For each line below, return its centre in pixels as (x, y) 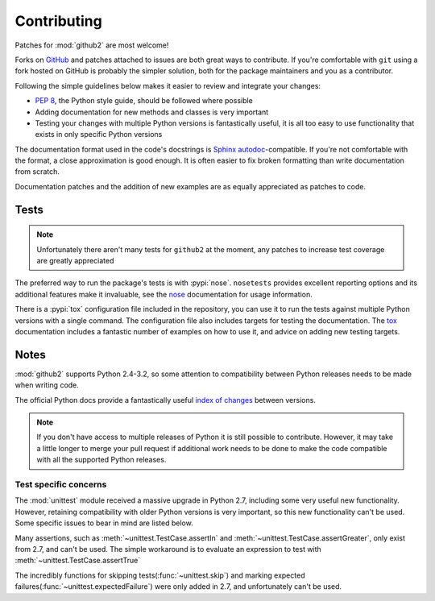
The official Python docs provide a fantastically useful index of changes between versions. (165, 400)
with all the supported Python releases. (101, 460)
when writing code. (47, 385)
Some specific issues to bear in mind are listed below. (104, 523)
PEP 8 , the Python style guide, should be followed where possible (144, 101)
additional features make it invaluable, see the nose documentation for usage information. (164, 294)
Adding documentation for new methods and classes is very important (152, 112)
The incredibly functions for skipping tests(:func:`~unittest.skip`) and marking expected (160, 575)
